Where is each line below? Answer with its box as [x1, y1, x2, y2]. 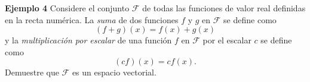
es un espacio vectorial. [72, 66, 156, 78]
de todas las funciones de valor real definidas [142, 2, 306, 14]
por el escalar [202, 34, 251, 46]
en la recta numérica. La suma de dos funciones [5, 13, 179, 26]
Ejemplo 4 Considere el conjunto [5, 2, 130, 14]
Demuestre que [5, 66, 59, 78]
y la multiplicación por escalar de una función [5, 34, 172, 46]
